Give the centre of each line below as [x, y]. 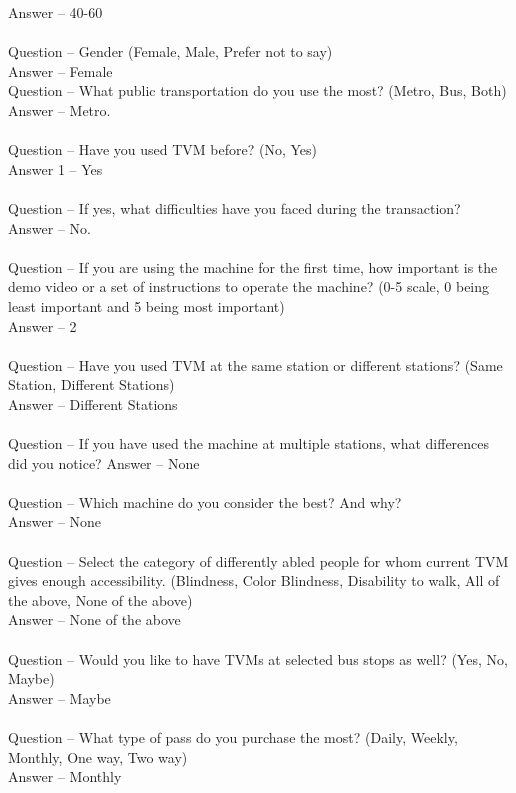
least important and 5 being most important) [146, 305]
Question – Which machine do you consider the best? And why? [205, 501]
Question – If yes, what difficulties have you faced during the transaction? [234, 207]
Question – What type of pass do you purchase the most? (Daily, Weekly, [233, 736]
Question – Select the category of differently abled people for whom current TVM [258, 560]
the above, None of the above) [100, 599]
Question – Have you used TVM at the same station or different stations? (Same [255, 364]
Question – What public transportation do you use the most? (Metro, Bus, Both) [257, 90]
